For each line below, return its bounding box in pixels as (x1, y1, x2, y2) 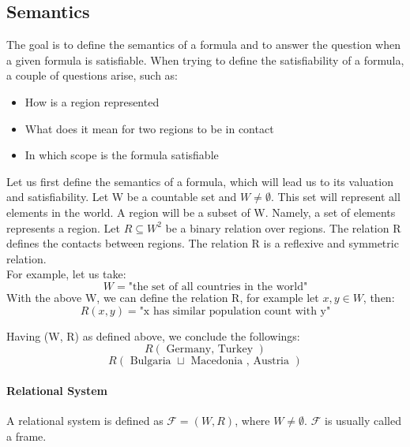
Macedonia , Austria (190, 356, 290, 367)
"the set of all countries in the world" (128, 281, 308, 292)
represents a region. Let (6, 219, 120, 236)
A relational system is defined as (6, 412, 164, 428)
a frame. (6, 427, 47, 444)
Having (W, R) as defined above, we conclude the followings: (6, 327, 300, 344)
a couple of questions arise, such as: (6, 67, 179, 84)
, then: (363, 289, 395, 305)
